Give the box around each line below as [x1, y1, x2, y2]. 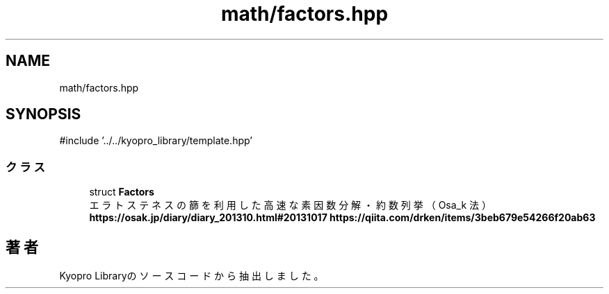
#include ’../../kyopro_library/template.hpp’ [59, 135, 252, 147]
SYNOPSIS [6, 105, 81, 123]
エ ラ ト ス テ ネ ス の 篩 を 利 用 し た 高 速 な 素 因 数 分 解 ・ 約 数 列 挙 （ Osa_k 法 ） [89, 199, 492, 211]
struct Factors [89, 186, 154, 198]
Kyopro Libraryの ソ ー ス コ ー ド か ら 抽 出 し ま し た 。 [59, 270, 324, 282]
